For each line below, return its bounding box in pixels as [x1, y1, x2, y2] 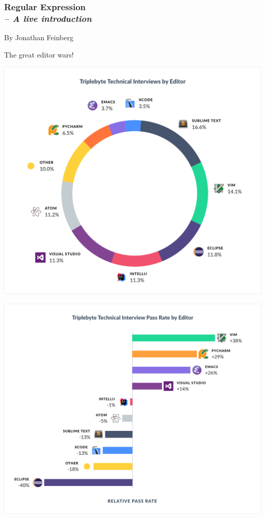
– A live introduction [4, 12, 92, 24]
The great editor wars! [4, 49, 74, 60]
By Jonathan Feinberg [4, 32, 73, 43]
